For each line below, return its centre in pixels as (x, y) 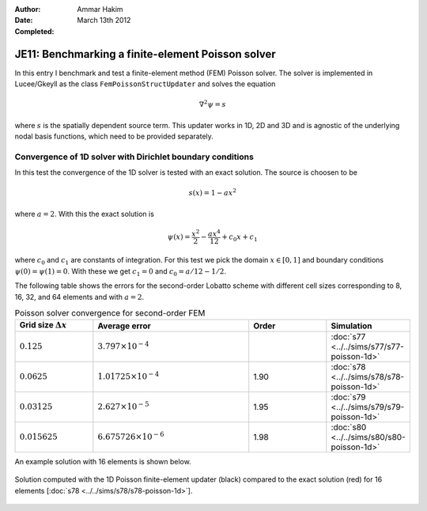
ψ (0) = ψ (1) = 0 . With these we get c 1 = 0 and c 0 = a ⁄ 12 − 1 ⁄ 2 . (121, 272)
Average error (125, 326)
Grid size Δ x (43, 325)
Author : (28, 9)
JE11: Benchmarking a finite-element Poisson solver (145, 54)
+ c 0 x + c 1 (240, 237)
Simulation (351, 326)
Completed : (34, 31)
